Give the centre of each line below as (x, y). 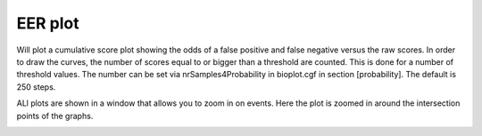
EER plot (48, 23)
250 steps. (36, 87)
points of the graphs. (55, 116)
